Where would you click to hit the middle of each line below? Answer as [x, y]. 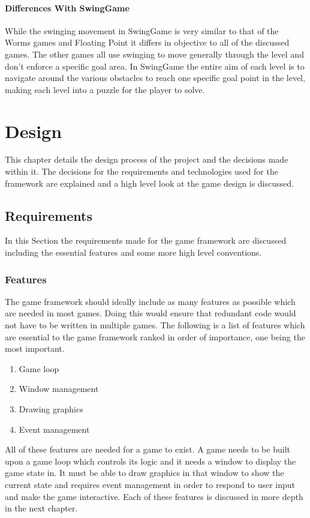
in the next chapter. [41, 508]
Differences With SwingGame [67, 8]
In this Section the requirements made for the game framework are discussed [146, 240]
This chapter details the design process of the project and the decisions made [147, 159]
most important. [35, 348]
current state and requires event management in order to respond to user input [150, 484]
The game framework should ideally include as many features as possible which [150, 301]
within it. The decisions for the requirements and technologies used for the [142, 171]
